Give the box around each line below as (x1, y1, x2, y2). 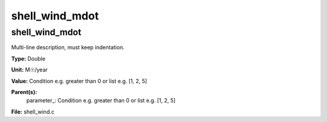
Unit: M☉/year (11, 66, 48, 73)
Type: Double (11, 55, 45, 62)
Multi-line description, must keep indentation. (11, 44, 125, 51)
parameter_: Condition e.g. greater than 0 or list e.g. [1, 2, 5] (26, 97, 176, 104)
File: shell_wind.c (11, 108, 54, 115)
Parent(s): (11, 88, 38, 95)
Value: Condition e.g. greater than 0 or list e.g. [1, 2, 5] (11, 77, 148, 84)
